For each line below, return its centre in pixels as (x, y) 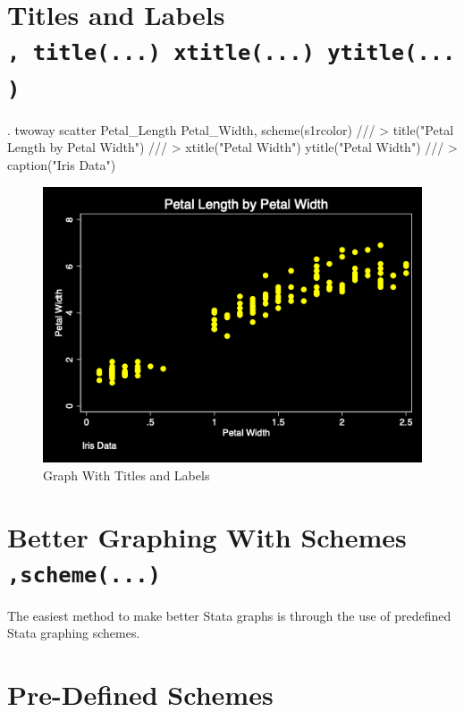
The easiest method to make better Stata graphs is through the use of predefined (229, 615)
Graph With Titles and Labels (127, 475)
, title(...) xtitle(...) (161, 53)
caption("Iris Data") (62, 164)
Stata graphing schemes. (74, 633)
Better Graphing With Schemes (207, 536)
